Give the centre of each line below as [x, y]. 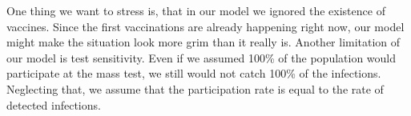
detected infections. [54, 104]
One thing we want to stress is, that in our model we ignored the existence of [196, 10]
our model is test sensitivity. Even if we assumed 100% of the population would [201, 57]
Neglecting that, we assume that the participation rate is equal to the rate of [195, 88]
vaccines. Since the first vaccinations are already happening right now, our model [205, 26]
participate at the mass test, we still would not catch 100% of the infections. [194, 73]
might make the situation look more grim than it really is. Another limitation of [203, 42]
